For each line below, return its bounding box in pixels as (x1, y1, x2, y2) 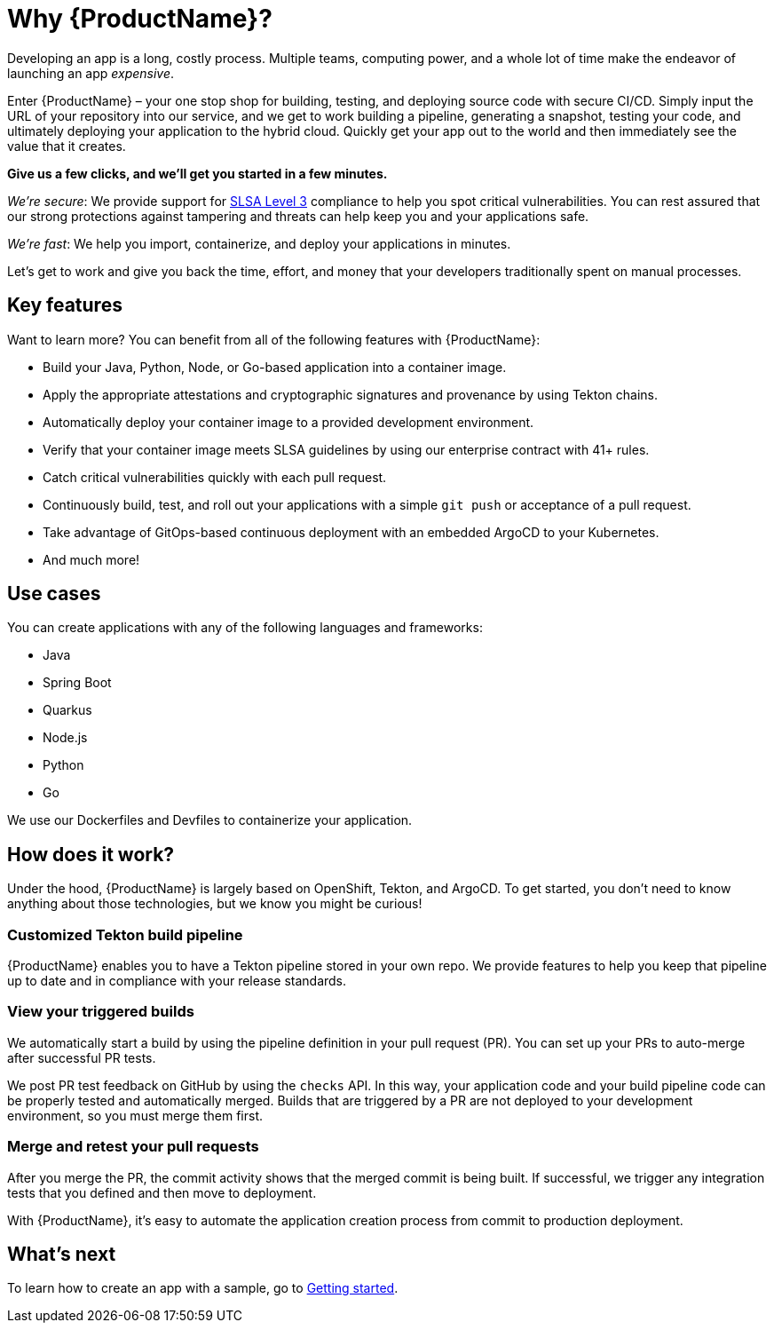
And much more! (43, 551, 140, 567)
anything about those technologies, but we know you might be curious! (7, 896, 423, 912)
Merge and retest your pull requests (7, 1137, 259, 1156)
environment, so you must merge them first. (7, 1107, 264, 1123)
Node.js (43, 730, 88, 746)
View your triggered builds (7, 1002, 194, 1021)
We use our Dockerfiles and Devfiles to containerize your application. (7, 812, 413, 828)
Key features (7, 294, 122, 317)
